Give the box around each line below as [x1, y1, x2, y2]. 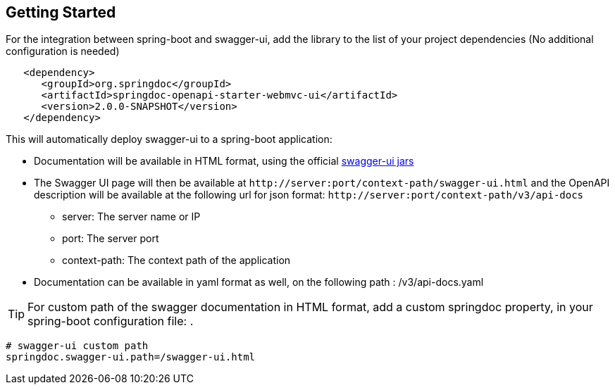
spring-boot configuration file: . [27, 314, 194, 329]
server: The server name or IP [62, 210, 201, 223]
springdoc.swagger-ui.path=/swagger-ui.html [6, 351, 256, 363]
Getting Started [6, 4, 116, 21]
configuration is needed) [6, 45, 120, 58]
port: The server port [62, 232, 159, 245]
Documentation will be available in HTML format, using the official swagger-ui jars [34, 155, 414, 168]
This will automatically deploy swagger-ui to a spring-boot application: [6, 133, 333, 146]
